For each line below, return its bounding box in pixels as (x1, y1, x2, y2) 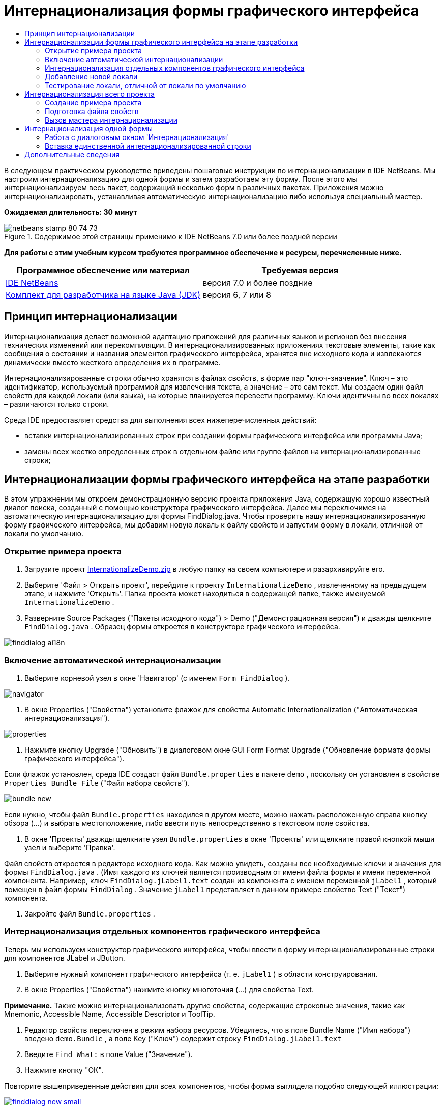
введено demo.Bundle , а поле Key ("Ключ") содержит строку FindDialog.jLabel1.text (24, 1034, 342, 1043)
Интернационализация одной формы (24, 124, 153, 133)
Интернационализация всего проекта (24, 89, 155, 98)
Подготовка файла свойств (45, 106, 139, 116)
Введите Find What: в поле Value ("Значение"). (24, 1049, 193, 1059)
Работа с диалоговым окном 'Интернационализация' (45, 132, 229, 142)
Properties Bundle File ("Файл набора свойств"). (4, 778, 190, 787)
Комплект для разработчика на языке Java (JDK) (6, 289, 201, 300)
